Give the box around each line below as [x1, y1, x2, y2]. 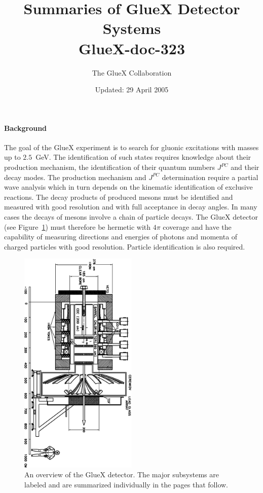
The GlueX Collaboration [92, 67, 172, 78]
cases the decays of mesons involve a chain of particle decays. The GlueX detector [4, 212, 258, 222]
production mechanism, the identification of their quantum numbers [4, 162, 215, 172]
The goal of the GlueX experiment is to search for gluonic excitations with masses [4, 142, 259, 152]
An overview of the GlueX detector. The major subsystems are [24, 469, 219, 480]
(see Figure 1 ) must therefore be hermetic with [4, 221, 151, 232]
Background [4, 122, 47, 133]
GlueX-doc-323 [78, 38, 185, 58]
